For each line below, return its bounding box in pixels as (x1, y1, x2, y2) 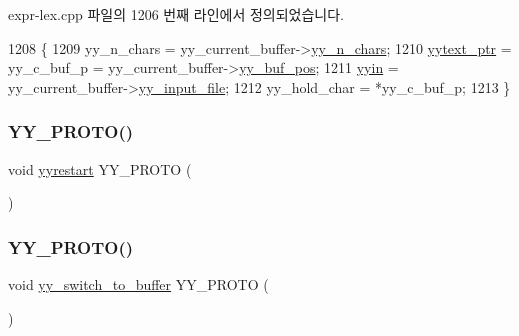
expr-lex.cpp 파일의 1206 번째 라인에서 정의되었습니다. (8, 4, 344, 24)
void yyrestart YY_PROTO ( (8, 158, 192, 179)
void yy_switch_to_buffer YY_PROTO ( (8, 274, 269, 294)
